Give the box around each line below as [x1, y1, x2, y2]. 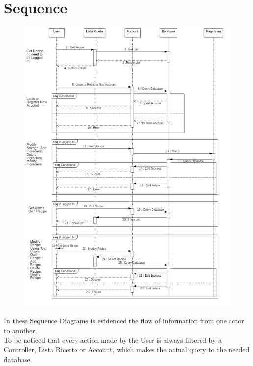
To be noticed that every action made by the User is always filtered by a [4, 335, 222, 345]
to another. [4, 325, 37, 335]
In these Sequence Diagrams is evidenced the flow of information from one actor [4, 316, 244, 326]
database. [4, 354, 32, 364]
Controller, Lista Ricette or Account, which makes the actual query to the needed [4, 344, 250, 355]
